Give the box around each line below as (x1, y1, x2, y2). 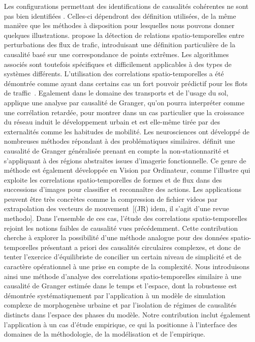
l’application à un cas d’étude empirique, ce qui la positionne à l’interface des (4, 319, 237, 329)
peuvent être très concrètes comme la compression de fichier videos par (4, 193, 218, 204)
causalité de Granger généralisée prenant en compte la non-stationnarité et (4, 145, 229, 155)
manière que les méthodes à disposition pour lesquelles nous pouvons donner (4, 20, 235, 31)
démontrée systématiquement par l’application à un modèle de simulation (4, 290, 225, 300)
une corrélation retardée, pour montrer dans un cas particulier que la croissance (4, 107, 244, 117)
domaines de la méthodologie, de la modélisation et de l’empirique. (4, 329, 205, 339)
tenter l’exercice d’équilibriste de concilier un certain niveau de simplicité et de (4, 251, 242, 262)
